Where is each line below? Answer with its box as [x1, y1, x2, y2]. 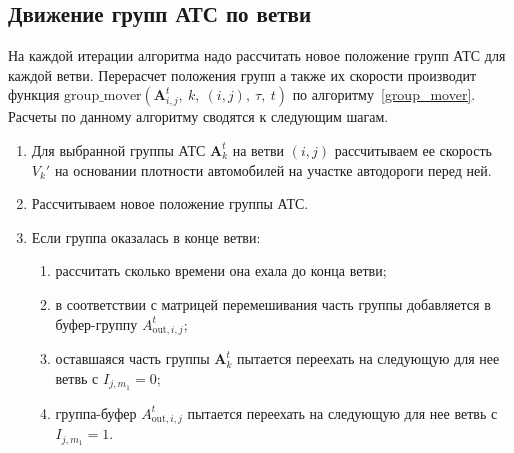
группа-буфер [55, 402, 137, 423]
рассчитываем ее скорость [334, 139, 492, 160]
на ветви [232, 139, 285, 160]
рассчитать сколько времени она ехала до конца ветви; [55, 260, 387, 281]
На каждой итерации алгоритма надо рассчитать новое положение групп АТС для [8, 45, 506, 66]
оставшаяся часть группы [55, 348, 210, 369]
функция [8, 84, 60, 105]
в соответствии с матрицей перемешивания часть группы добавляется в [55, 293, 491, 314]
